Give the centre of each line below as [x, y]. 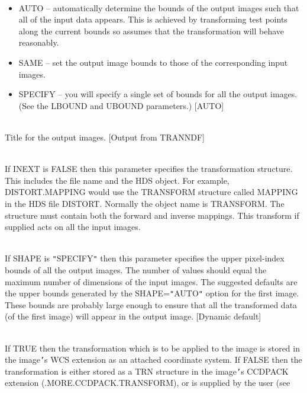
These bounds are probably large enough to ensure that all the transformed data [151, 304]
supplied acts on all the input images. [73, 227]
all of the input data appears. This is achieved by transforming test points [153, 19]
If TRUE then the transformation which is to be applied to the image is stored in [152, 348]
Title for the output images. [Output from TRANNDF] [105, 137]
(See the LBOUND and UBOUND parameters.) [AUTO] [121, 105]
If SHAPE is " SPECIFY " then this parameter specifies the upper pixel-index [145, 258]
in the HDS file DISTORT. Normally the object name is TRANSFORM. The [145, 203]
